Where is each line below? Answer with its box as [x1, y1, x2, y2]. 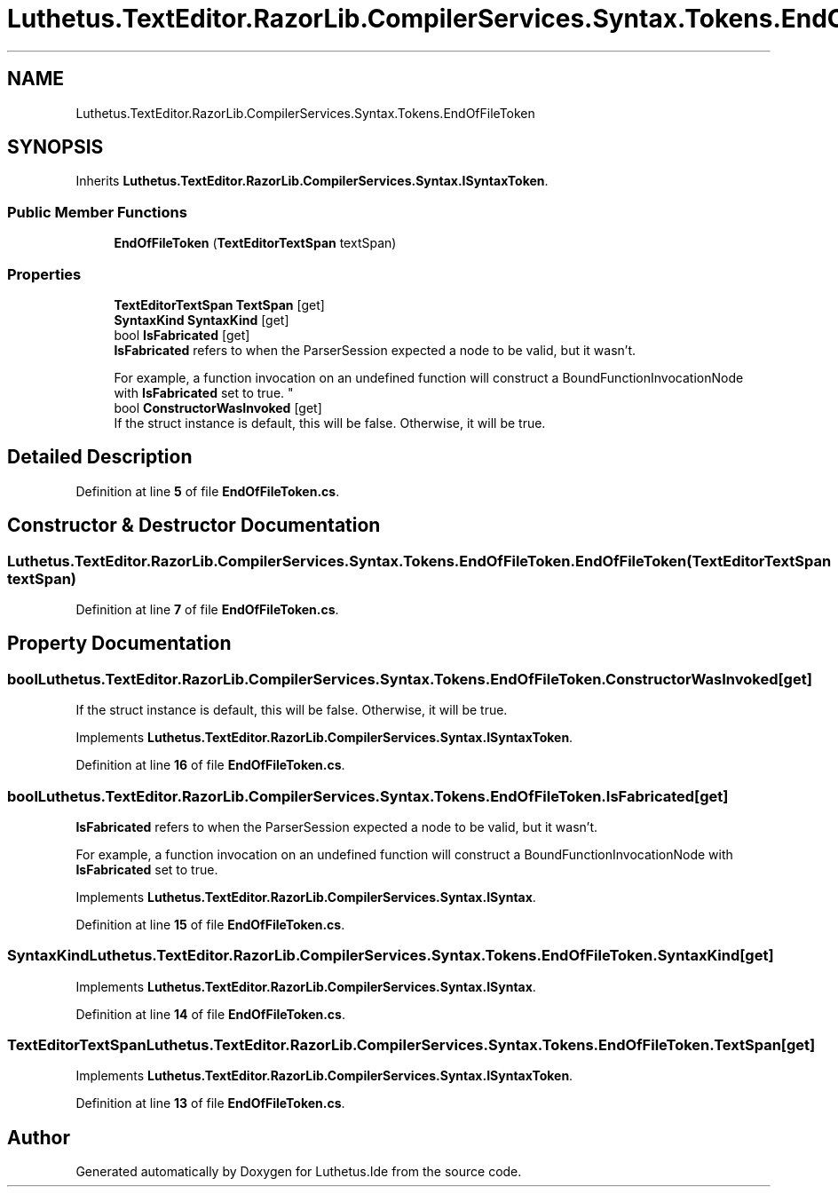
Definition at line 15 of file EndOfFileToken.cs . [75, 916, 345, 932]
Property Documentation [7, 632, 232, 655]
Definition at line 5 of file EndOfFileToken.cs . [75, 483, 340, 499]
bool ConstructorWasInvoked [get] [114, 399, 322, 415]
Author [7, 1126, 70, 1149]
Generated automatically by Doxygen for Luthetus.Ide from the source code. [75, 1164, 522, 1180]
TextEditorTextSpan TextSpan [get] [114, 297, 325, 312]
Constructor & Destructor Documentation [7, 514, 381, 537]
